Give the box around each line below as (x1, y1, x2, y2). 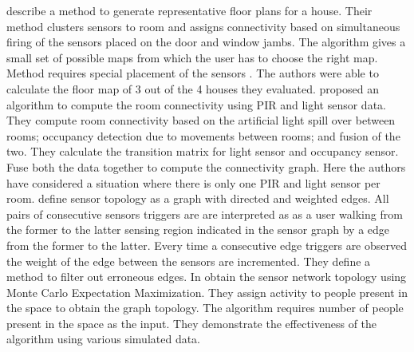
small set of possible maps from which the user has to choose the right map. (6, 49, 378, 65)
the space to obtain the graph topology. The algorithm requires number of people (6, 299, 404, 316)
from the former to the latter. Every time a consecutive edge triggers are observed (6, 236, 407, 253)
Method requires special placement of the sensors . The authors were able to (6, 65, 379, 81)
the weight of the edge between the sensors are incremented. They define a (6, 252, 371, 269)
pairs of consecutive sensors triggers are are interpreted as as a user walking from (6, 205, 403, 222)
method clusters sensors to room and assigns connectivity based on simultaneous (6, 18, 400, 34)
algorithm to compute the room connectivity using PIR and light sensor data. (6, 96, 386, 113)
